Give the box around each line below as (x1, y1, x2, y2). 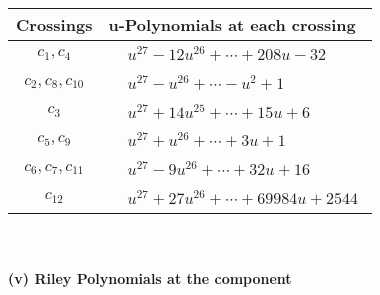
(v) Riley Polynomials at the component (8, 268, 292, 289)
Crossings (16, 13, 93, 36)
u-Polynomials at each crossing (108, 13, 356, 36)
